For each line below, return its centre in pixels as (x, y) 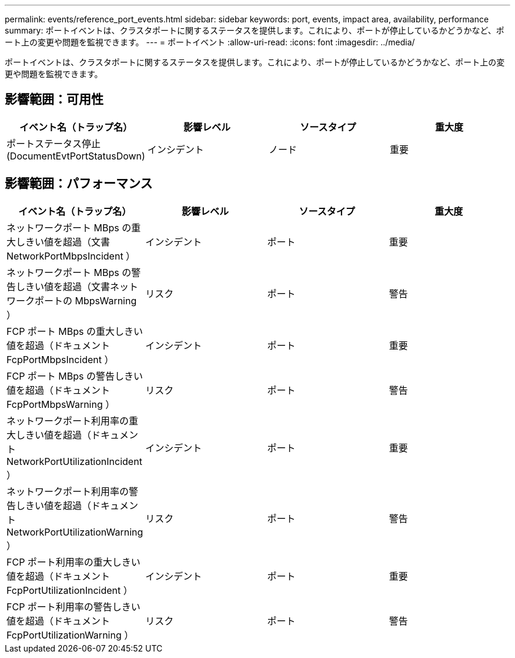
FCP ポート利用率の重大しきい (73, 562)
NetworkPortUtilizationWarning (75, 532)
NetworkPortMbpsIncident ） (71, 256)
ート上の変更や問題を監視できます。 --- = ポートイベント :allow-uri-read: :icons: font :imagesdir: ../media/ (210, 42)
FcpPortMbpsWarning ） (61, 404)
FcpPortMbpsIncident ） (60, 359)
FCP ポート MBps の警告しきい (75, 376)
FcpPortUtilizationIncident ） (70, 590)
